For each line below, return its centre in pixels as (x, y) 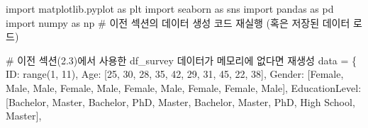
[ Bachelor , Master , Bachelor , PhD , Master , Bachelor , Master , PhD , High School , (180, 101)
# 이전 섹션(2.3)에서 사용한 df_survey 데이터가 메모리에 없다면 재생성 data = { (182, 60)
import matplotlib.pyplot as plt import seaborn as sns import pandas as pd (170, 8)
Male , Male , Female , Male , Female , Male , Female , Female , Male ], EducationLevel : (184, 87)
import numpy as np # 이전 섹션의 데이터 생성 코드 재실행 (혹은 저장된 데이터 (178, 22)
